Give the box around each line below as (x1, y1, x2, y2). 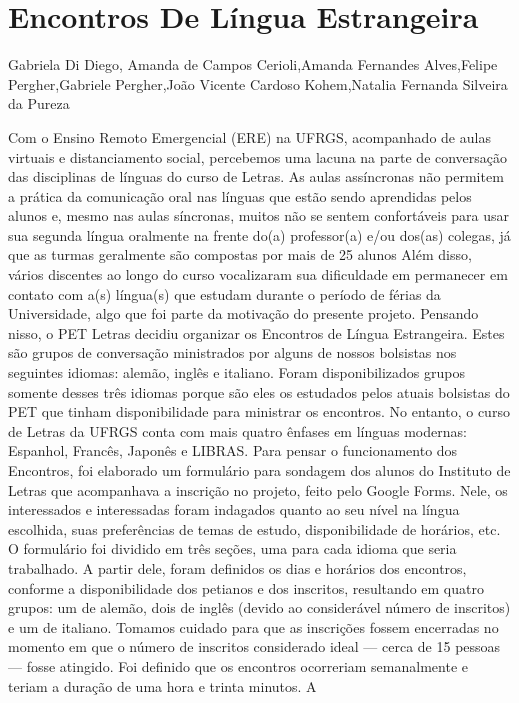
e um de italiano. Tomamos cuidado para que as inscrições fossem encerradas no (8, 616, 499, 637)
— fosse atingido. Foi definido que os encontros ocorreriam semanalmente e (8, 655, 468, 676)
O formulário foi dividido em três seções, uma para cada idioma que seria (8, 538, 457, 559)
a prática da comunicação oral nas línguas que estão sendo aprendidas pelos (8, 185, 472, 206)
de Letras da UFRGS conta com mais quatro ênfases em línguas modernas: (8, 420, 467, 441)
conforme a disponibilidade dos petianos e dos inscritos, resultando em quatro (8, 577, 484, 598)
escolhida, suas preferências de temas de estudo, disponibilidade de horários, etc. (8, 518, 501, 539)
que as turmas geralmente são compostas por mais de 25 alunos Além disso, (8, 244, 472, 265)
